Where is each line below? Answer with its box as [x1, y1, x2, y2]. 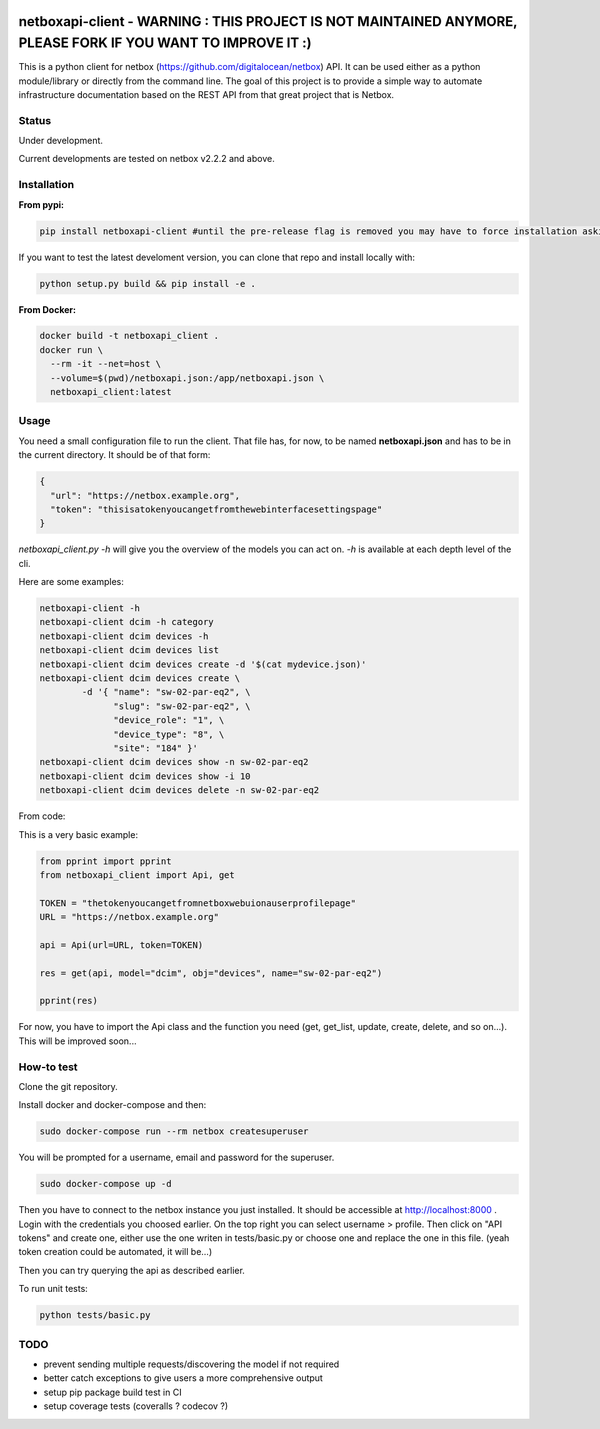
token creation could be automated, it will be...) [18, 1246, 213, 1258]
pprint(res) [39, 995, 99, 1007]
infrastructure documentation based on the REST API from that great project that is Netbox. [18, 88, 395, 100]
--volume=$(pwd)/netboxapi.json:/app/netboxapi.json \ [50, 372, 325, 384]
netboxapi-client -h [39, 603, 140, 614]
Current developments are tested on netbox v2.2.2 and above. [18, 153, 275, 165]
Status [18, 113, 52, 127]
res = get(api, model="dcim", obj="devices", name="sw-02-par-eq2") [39, 967, 383, 979]
